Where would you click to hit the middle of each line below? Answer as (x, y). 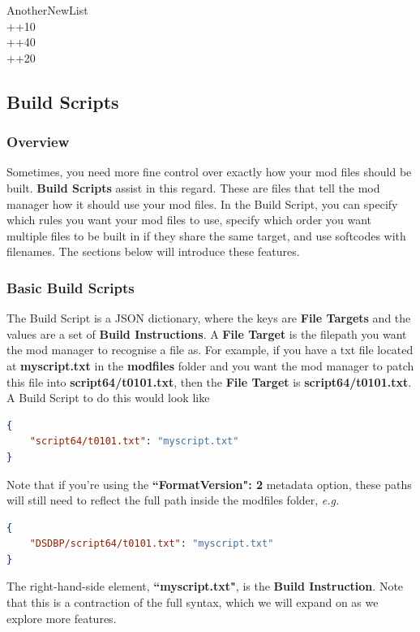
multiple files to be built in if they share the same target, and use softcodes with (206, 235)
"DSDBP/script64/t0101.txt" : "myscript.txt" (152, 544)
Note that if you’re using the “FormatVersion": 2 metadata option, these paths (209, 484)
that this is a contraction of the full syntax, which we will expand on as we (193, 602)
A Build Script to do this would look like (108, 398)
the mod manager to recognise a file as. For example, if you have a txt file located (210, 350)
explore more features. (62, 618)
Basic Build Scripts (71, 287)
